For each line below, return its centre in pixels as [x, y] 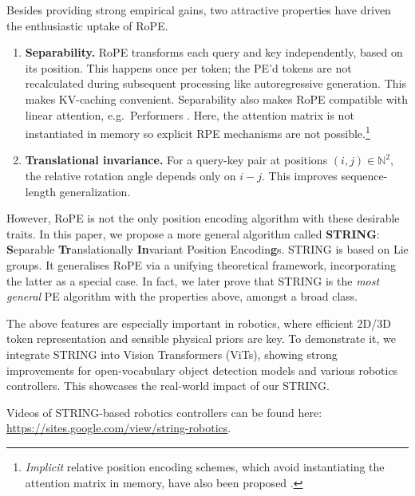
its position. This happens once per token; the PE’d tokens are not [188, 67]
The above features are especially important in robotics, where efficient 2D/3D [199, 323]
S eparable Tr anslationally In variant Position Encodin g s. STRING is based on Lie [207, 249]
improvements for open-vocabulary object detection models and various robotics [202, 370]
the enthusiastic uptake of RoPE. [87, 25]
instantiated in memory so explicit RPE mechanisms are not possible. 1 [198, 132]
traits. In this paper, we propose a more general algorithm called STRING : [193, 233]
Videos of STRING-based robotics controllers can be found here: [164, 412]
